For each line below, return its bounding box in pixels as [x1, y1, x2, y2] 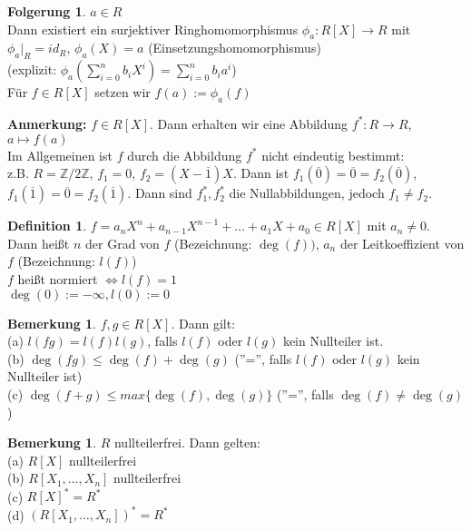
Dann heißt [7, 233, 70, 252]
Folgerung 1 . [7, 2, 86, 20]
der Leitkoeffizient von [339, 233, 465, 252]
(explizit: [7, 60, 57, 79]
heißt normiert [17, 269, 98, 288]
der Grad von [85, 233, 160, 252]
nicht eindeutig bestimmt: [261, 145, 405, 164]
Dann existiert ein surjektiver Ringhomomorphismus [7, 19, 299, 38]
